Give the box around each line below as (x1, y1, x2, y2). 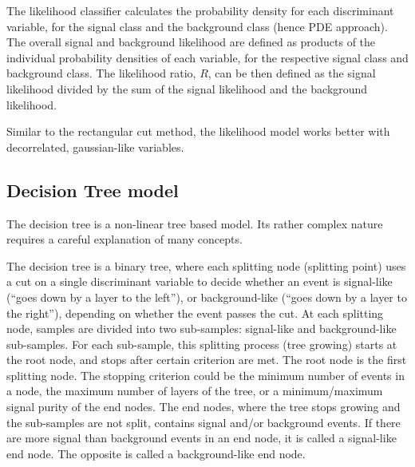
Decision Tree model (6, 177, 179, 202)
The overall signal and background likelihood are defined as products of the (6, 34, 376, 50)
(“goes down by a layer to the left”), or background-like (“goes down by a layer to (6, 288, 407, 305)
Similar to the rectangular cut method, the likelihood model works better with (6, 123, 390, 140)
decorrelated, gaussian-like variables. (6, 138, 184, 155)
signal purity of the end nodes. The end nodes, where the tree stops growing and (6, 398, 401, 415)
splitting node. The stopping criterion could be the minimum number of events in (6, 366, 405, 383)
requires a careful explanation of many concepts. (6, 231, 243, 247)
